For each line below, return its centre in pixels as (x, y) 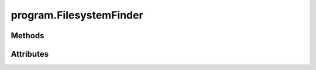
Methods (28, 36)
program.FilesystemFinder (77, 15)
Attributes (30, 54)
